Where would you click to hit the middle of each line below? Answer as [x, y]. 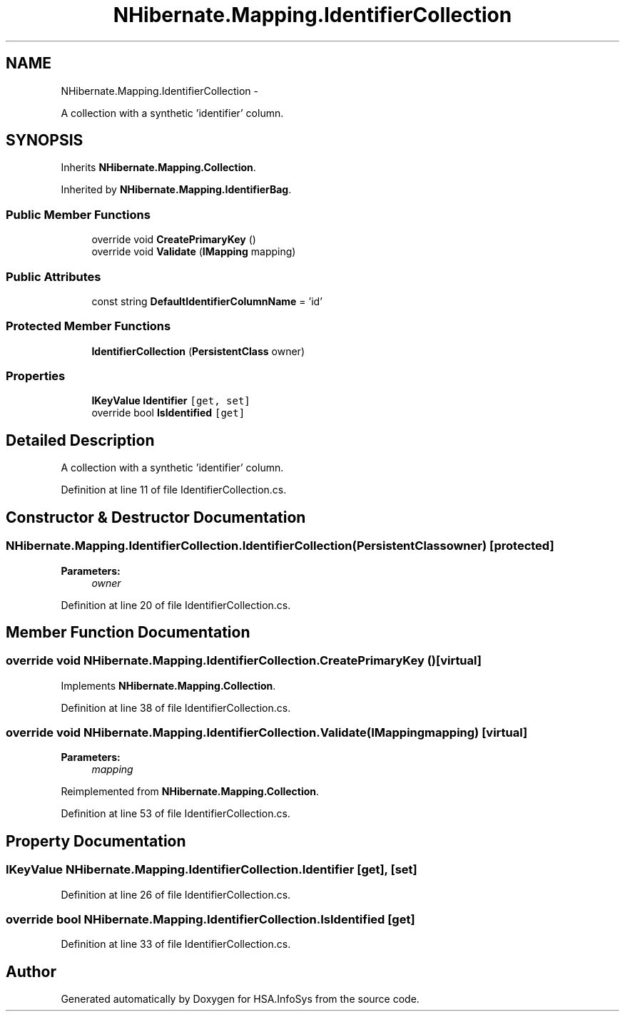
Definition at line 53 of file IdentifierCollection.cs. [176, 814]
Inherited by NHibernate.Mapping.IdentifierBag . [176, 190]
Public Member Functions [78, 214]
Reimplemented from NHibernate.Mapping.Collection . [190, 792]
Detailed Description [80, 440]
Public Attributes [54, 276]
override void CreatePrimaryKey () [174, 240]
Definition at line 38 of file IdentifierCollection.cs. [176, 707]
